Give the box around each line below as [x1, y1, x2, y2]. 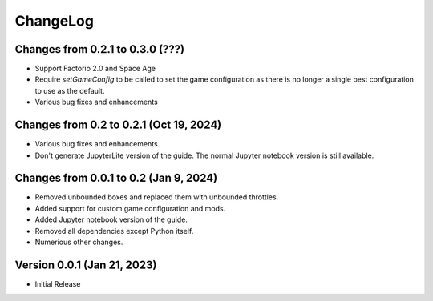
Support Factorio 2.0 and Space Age [34, 64, 156, 74]
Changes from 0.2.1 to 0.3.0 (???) [14, 42, 184, 56]
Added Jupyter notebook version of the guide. [34, 215, 188, 224]
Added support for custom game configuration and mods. [34, 203, 226, 213]
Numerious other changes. [34, 237, 123, 247]
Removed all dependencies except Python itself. [34, 226, 194, 235]
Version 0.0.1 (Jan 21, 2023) [14, 258, 157, 271]
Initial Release [34, 279, 81, 288]
